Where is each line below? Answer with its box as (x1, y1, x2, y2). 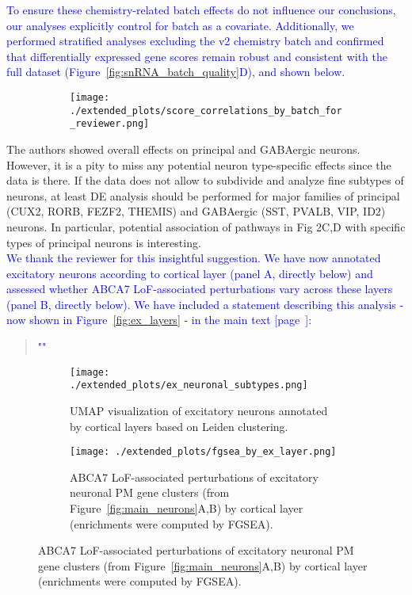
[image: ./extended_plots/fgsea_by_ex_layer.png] (70, 446, 337, 458)
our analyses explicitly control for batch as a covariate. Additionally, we (6, 17, 354, 33)
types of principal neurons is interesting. (6, 234, 201, 250)
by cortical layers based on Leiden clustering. (70, 418, 288, 434)
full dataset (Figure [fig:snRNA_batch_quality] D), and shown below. (6, 63, 345, 80)
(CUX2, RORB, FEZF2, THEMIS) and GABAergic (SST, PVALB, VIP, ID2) (6, 203, 386, 219)
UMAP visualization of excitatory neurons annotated (70, 402, 328, 418)
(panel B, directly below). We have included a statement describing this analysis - (6, 296, 404, 312)
